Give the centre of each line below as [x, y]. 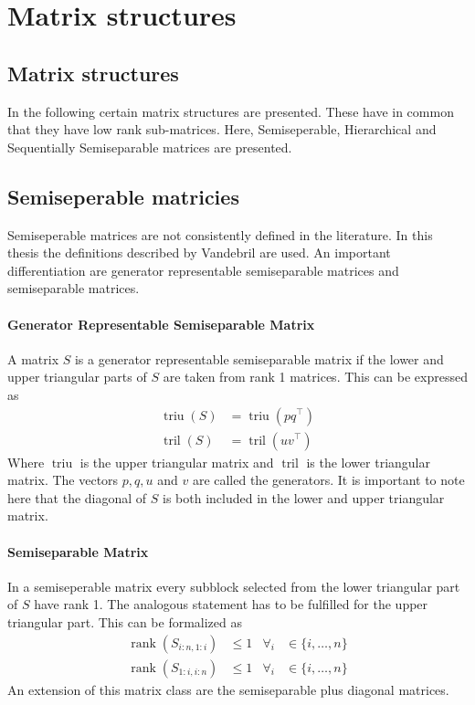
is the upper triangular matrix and [177, 462]
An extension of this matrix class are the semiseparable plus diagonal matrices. [228, 689]
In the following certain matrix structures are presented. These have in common [231, 111]
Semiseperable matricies [123, 196]
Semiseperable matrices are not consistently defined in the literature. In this [220, 234]
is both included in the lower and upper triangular [304, 497]
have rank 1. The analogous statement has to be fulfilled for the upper [231, 604]
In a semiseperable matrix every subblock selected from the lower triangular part [234, 586]
